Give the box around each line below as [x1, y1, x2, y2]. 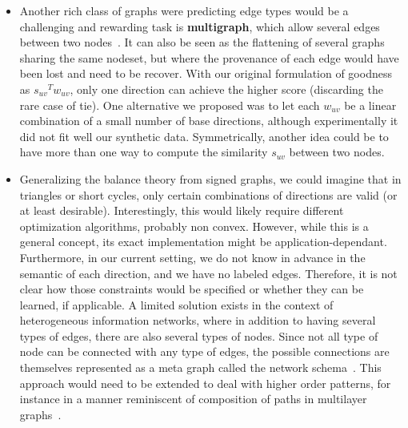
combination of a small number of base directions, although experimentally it [19, 112, 398, 129]
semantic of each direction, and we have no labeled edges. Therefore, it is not [19, 264, 398, 281]
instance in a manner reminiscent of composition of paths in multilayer [19, 390, 367, 407]
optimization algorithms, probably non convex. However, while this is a [19, 217, 369, 234]
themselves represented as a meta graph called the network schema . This [19, 359, 382, 376]
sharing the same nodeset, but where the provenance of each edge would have [19, 49, 399, 66]
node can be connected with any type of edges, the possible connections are [19, 343, 390, 360]
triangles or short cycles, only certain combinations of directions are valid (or [19, 186, 398, 203]
